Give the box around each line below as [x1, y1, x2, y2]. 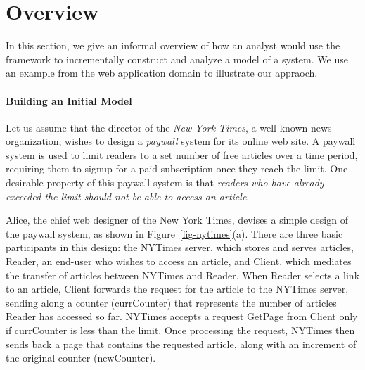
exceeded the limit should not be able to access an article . [6, 189, 250, 203]
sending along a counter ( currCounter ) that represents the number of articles [6, 295, 337, 310]
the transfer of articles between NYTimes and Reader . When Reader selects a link [6, 267, 360, 282]
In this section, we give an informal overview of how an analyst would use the [6, 38, 340, 53]
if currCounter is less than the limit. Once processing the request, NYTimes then [6, 323, 355, 338]
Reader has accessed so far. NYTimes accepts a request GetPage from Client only [6, 309, 358, 324]
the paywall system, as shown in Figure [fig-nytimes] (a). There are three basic [6, 226, 343, 241]
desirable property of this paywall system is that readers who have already [6, 175, 324, 190]
